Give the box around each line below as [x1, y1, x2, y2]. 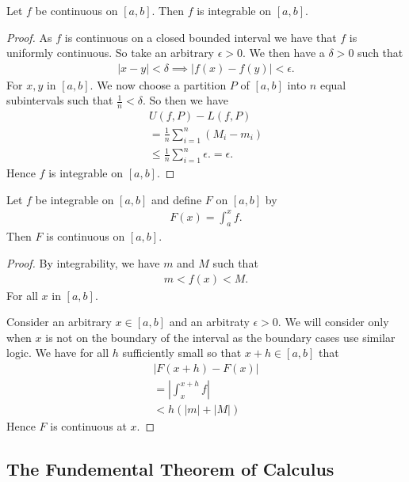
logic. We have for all [6, 344, 109, 361]
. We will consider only [277, 313, 389, 330]
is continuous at [50, 418, 127, 435]
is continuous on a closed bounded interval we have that [64, 28, 337, 45]
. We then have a [243, 44, 325, 61]
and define [151, 191, 202, 207]
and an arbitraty [169, 313, 250, 330]
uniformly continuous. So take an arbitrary [6, 44, 215, 61]
